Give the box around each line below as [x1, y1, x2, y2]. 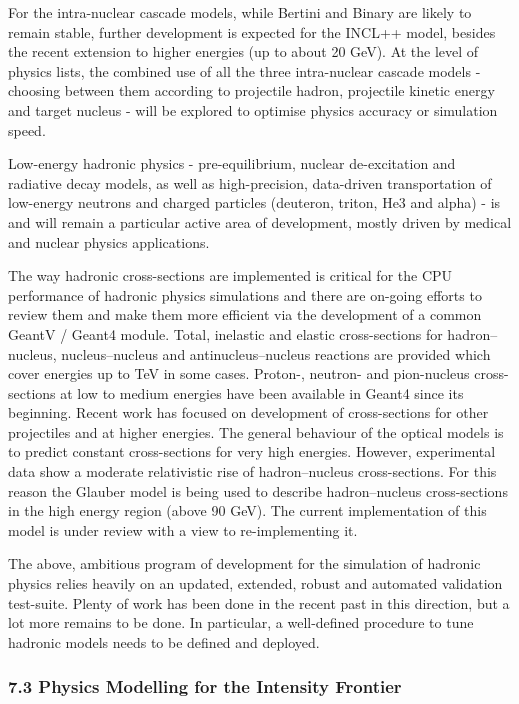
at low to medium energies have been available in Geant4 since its [60, 382, 464, 403]
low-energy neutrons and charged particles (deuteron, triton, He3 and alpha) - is [8, 192, 501, 213]
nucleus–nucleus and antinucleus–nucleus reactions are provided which [61, 343, 491, 364]
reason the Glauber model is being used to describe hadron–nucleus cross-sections [8, 480, 508, 501]
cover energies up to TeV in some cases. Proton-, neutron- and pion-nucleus [8, 363, 470, 384]
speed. [8, 119, 46, 140]
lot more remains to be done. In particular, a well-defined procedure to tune [8, 612, 474, 633]
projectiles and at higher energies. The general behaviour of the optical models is [8, 421, 504, 442]
